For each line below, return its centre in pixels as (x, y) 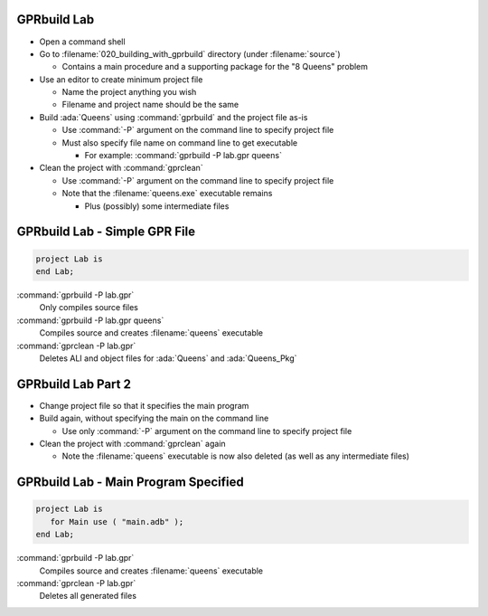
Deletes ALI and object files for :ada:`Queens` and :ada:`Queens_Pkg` (168, 358)
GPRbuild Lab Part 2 (74, 384)
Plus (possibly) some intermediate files (157, 206)
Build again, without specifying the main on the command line (154, 418)
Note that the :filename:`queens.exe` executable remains (167, 194)
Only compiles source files (89, 308)
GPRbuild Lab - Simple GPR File (106, 232)
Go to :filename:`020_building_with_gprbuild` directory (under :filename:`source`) (190, 53)
